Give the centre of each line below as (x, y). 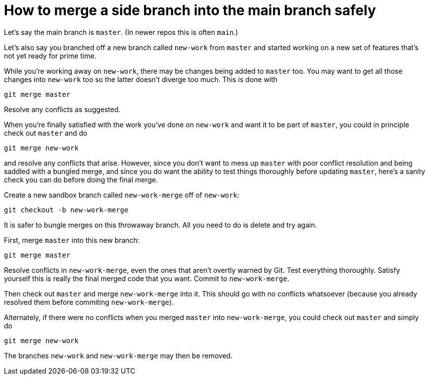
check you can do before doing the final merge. (81, 179)
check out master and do (46, 133)
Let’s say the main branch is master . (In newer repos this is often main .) (121, 32)
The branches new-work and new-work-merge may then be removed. (118, 355)
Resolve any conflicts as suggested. (62, 109)
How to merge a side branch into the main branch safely (190, 10)
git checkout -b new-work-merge (66, 210)
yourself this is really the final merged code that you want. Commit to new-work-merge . (147, 278)
